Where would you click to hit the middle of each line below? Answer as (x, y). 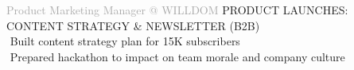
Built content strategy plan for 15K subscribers (125, 41)
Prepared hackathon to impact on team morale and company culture (177, 56)
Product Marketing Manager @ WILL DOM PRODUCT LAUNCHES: (177, 10)
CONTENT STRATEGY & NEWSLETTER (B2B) (133, 25)
